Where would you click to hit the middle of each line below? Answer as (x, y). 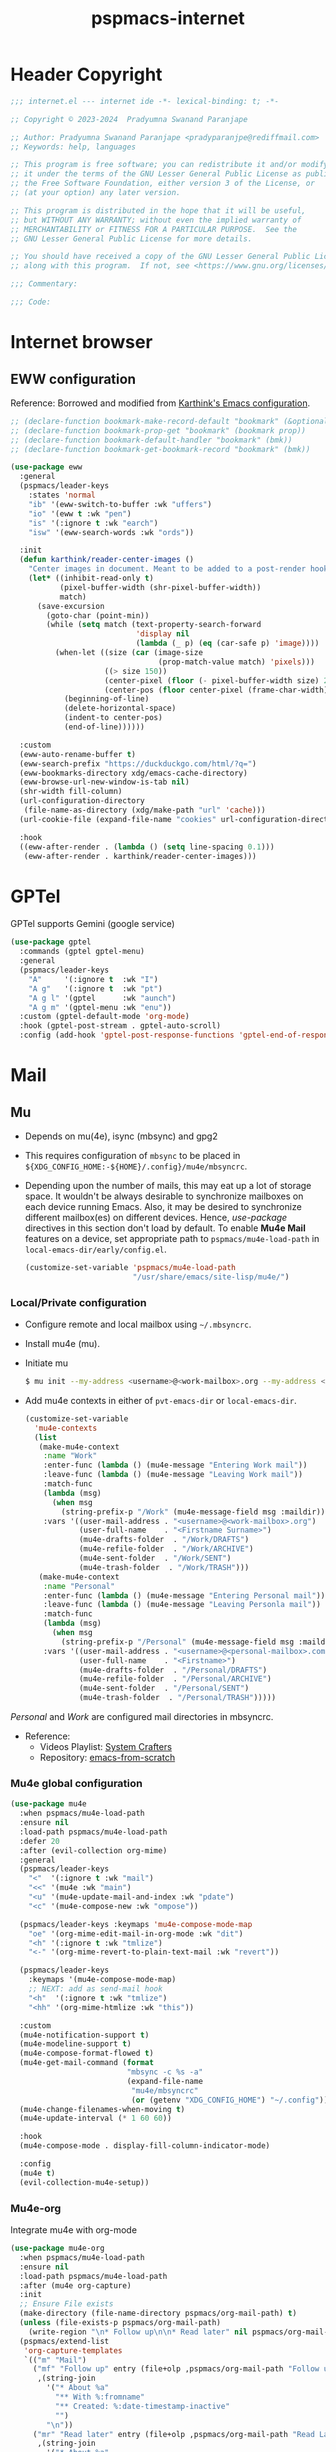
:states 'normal (62, 495)
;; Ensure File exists (66, 2304)
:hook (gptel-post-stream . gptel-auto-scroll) (120, 1026)
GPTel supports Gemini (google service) (92, 924)
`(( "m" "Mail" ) (55, 2360)
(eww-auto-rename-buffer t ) (78, 754)
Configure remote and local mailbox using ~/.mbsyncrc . (138, 1324)
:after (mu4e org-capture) (75, 2285)
